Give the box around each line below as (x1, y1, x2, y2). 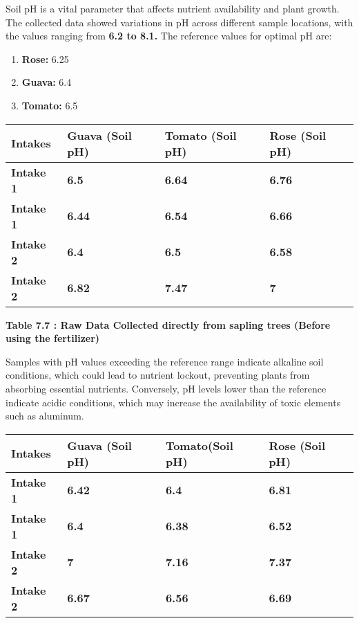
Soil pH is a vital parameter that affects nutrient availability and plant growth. (6, 1, 340, 15)
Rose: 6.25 (21, 51, 69, 66)
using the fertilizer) (6, 331, 100, 345)
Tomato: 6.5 (21, 98, 78, 112)
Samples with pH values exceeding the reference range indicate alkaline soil (6, 354, 324, 368)
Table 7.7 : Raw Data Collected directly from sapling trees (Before (6, 317, 331, 332)
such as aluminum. (6, 408, 84, 423)
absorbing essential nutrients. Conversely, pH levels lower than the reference (6, 381, 327, 395)
